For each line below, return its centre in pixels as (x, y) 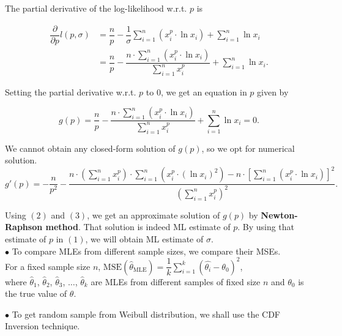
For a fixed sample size (48, 266)
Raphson (24, 227)
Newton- (279, 215)
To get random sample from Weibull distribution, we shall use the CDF (146, 314)
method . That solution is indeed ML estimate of (138, 227)
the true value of (36, 293)
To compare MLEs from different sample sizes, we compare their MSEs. (146, 251)
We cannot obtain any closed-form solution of (90, 148)
